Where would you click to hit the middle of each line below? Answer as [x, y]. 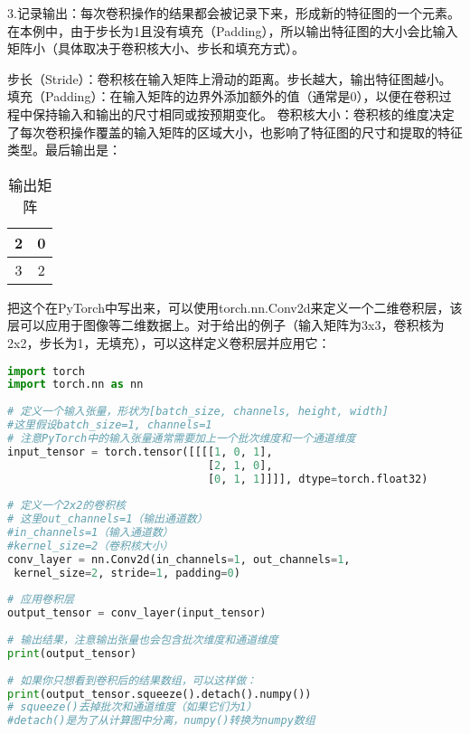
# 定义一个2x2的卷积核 [66, 506]
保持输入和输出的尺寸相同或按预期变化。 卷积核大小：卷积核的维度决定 [243, 113]
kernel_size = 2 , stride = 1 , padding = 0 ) [127, 573]
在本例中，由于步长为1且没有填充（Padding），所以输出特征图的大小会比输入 [233, 30]
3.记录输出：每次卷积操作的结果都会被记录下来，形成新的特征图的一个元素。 [234, 13]
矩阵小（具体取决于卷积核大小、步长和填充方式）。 [156, 48]
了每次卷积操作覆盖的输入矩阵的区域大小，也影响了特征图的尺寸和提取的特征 [235, 132]
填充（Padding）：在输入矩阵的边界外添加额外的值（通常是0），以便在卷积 [223, 96]
